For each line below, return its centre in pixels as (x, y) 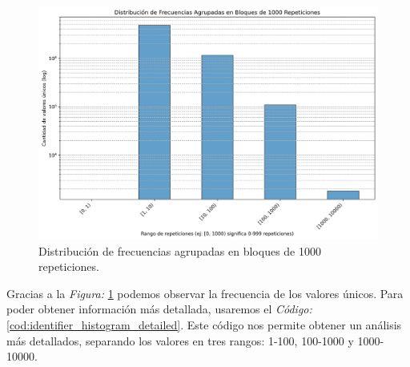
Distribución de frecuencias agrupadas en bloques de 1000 (180, 250)
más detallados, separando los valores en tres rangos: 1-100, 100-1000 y (180, 340)
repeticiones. (69, 266)
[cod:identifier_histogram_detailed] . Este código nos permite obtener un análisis (204, 325)
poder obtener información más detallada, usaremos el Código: (159, 309)
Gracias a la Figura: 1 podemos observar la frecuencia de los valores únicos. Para (205, 293)
